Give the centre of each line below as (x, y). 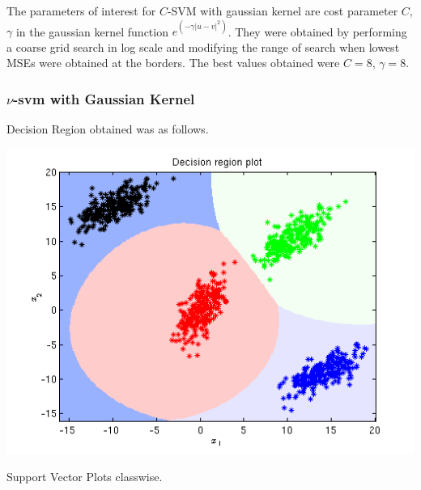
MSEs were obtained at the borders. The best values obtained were (173, 63)
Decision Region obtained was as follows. (108, 129)
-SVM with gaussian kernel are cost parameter (283, 11)
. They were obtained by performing (317, 31)
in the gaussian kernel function (92, 31)
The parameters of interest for (81, 11)
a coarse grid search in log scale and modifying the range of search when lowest (203, 46)
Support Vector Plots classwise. (85, 477)
